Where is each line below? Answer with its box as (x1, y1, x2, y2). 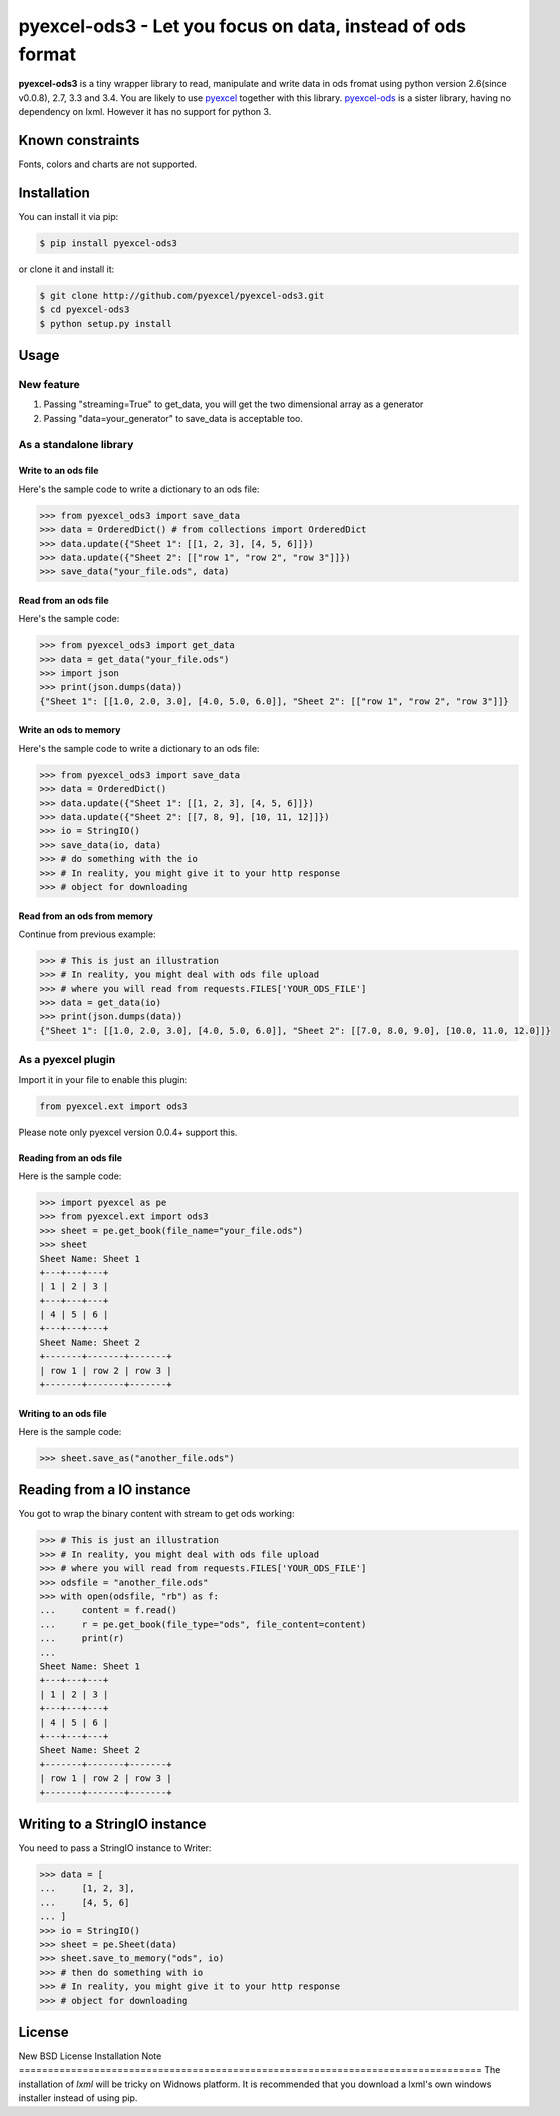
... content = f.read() (39, 1605, 177, 1616)
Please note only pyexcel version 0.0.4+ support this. (18, 1126, 238, 1138)
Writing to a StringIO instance (18, 1815, 207, 1832)
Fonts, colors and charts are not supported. (18, 158, 198, 170)
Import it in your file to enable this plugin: (18, 1073, 188, 1085)
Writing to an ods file (18, 1407, 107, 1419)
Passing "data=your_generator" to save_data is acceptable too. (43, 412, 304, 424)
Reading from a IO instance (18, 1481, 191, 1499)
